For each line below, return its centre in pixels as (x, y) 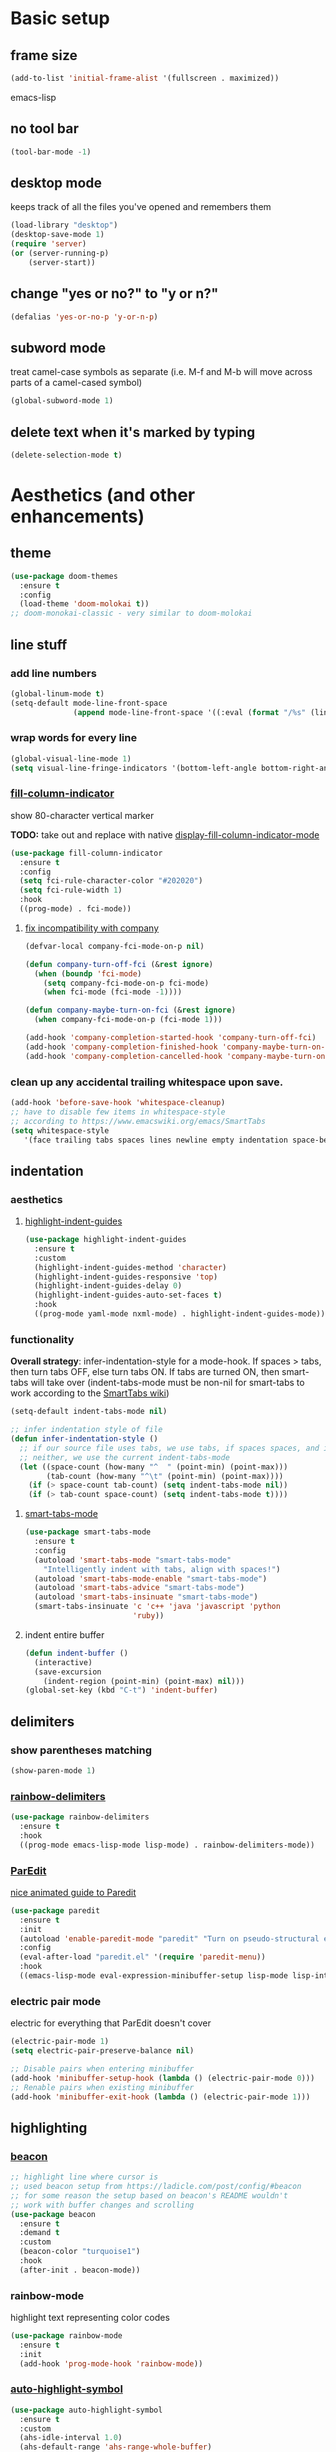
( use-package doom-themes (64, 576)
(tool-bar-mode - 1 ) (51, 152)
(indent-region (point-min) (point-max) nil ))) (144, 1681)
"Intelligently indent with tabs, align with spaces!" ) (162, 1569)
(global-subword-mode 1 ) (62, 401)
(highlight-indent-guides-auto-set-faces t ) (128, 1295)
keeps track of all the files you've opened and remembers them (141, 207)
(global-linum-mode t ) (57, 693)
